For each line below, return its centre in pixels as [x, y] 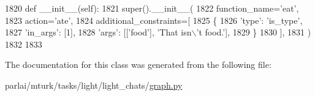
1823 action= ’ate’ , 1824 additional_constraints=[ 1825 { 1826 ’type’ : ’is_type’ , [154, 20]
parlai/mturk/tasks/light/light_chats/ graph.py [94, 85]
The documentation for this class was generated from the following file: [138, 65]
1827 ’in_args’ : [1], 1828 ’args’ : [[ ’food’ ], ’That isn [98, 32]
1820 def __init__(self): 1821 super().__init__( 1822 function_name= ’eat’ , [152, 8]
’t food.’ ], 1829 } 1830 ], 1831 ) [254, 32]
